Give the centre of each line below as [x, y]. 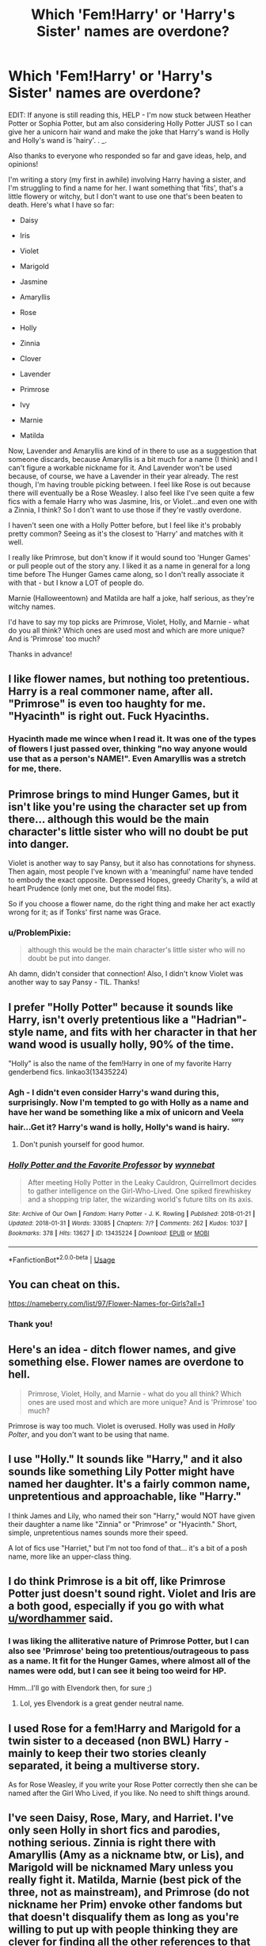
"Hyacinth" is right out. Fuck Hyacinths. [109, 716]
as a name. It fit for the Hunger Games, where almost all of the [129, 1660]
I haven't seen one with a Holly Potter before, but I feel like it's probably [125, 525]
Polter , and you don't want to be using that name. [89, 1434]
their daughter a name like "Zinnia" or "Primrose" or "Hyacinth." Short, [123, 1524]
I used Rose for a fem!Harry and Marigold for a [125, 1728]
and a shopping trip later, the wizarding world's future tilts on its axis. [140, 1199]
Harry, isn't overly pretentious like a [98, 1019]
